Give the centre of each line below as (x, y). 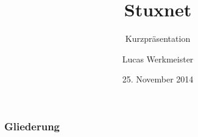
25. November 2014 (158, 79)
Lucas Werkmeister (158, 58)
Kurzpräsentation (158, 38)
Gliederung (32, 126)
